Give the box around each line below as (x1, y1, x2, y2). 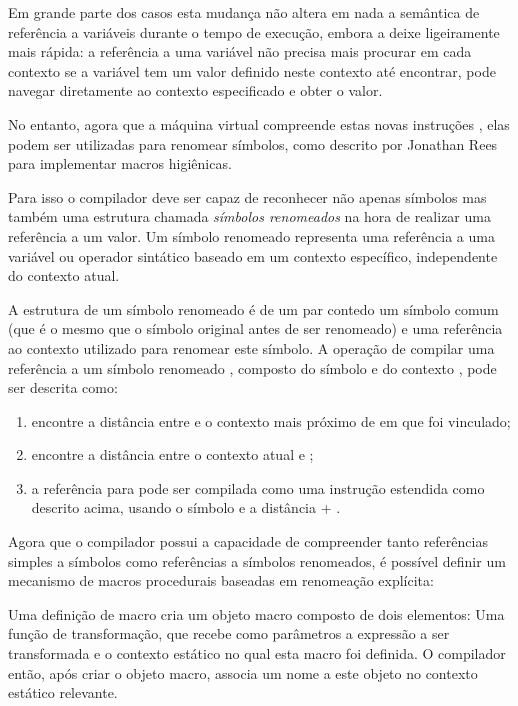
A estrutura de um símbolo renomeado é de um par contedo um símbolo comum (8, 298, 499, 319)
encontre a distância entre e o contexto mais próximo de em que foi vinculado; (31, 410, 511, 431)
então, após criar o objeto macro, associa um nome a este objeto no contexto (8, 662, 478, 683)
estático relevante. (8, 682, 118, 703)
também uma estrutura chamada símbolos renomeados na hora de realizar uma (8, 206, 491, 227)
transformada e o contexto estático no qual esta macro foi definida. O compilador (8, 643, 506, 664)
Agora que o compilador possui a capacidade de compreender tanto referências (8, 531, 488, 552)
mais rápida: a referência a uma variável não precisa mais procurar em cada (8, 41, 472, 62)
